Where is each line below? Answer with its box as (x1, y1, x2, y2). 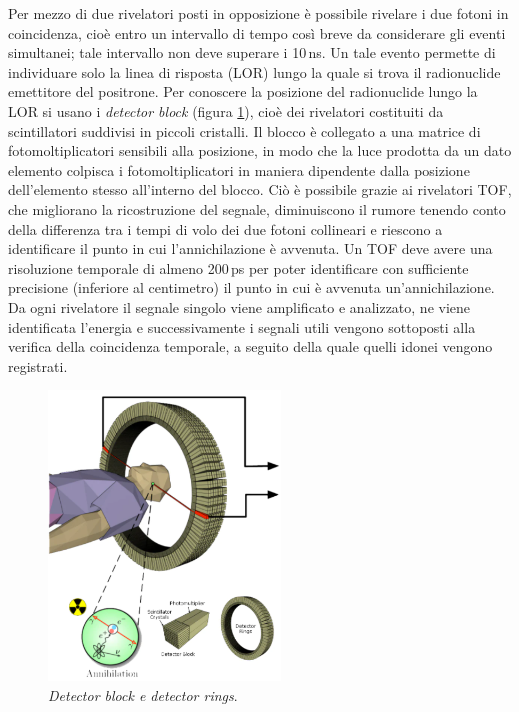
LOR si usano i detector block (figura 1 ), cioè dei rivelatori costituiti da (8, 100, 444, 121)
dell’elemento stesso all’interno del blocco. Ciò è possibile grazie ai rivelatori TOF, (8, 179, 512, 200)
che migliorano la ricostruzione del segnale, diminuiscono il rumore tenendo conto (8, 198, 506, 219)
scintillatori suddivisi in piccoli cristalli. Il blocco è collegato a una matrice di (8, 120, 481, 141)
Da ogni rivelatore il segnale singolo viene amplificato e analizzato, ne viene (8, 296, 471, 317)
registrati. (8, 355, 68, 376)
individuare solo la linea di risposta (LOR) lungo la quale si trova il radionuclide (8, 61, 501, 82)
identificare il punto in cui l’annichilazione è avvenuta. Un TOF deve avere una (8, 238, 493, 259)
